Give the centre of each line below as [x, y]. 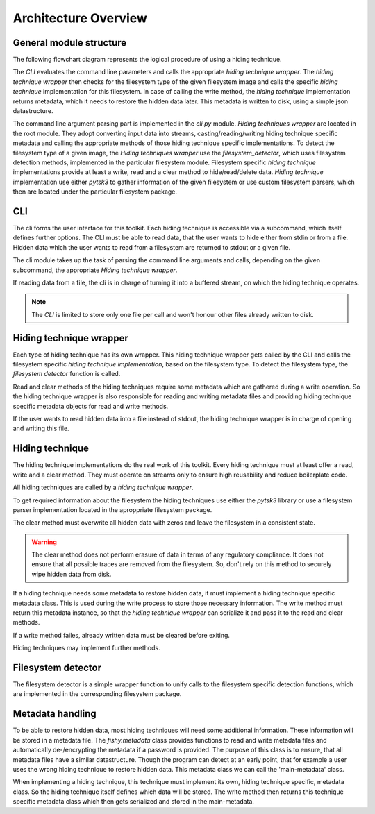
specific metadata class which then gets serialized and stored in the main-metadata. [134, 802]
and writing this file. [41, 429]
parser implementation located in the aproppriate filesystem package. [112, 509]
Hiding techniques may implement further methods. [87, 648]
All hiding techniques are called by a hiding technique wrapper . [103, 487]
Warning [44, 542]
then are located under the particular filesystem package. [95, 192]
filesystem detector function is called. [67, 374]
